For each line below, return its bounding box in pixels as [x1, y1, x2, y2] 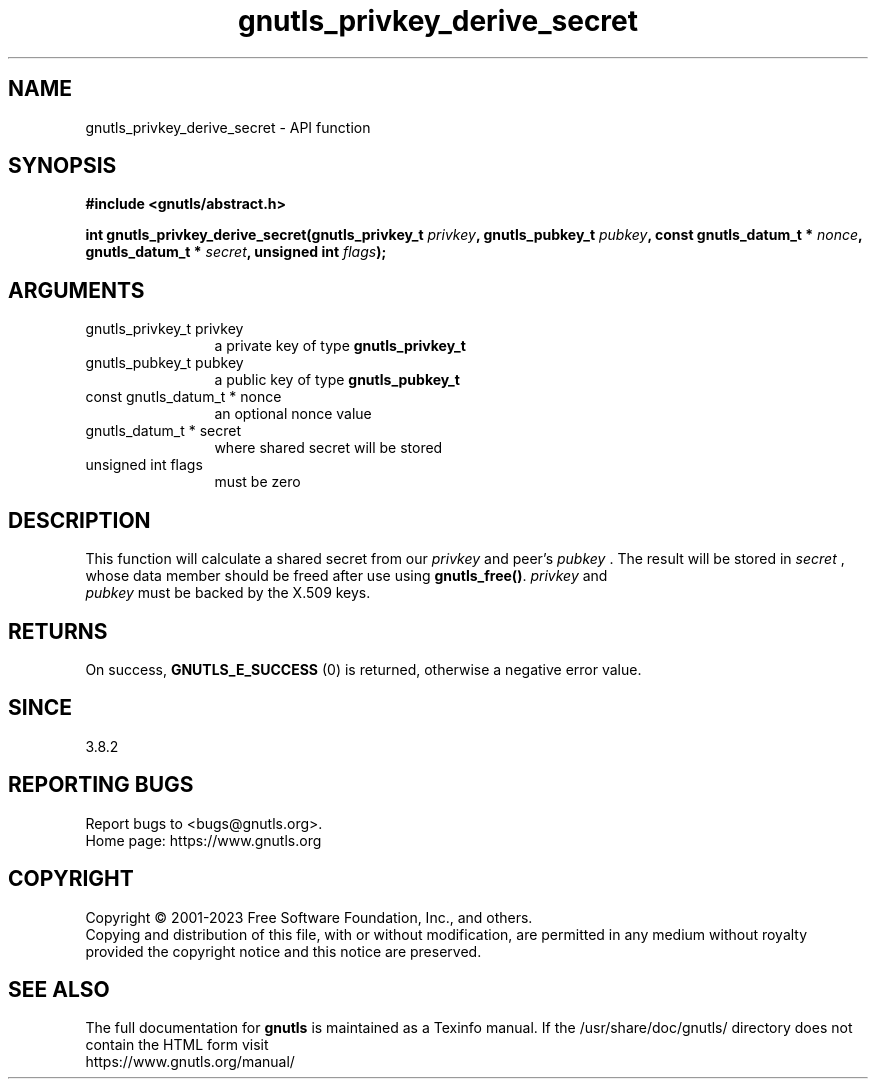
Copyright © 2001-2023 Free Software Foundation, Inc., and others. [85, 908, 533, 926]
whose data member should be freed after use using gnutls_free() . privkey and [85, 567, 608, 585]
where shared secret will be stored [214, 439, 443, 457]
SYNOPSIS [8, 153, 117, 179]
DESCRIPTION [8, 507, 151, 533]
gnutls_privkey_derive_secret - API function [85, 118, 371, 136]
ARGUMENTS [8, 277, 145, 303]
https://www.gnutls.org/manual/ [85, 1053, 295, 1071]
